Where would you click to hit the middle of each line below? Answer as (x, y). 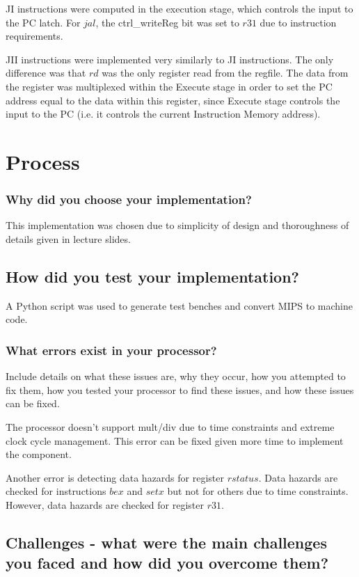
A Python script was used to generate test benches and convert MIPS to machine (179, 305)
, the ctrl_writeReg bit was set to (167, 22)
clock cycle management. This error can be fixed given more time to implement (175, 440)
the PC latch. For (43, 22)
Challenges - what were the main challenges (166, 542)
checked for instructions (56, 491)
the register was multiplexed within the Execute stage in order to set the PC (169, 86)
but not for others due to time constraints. (258, 491)
